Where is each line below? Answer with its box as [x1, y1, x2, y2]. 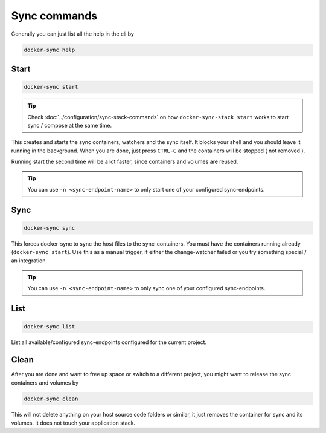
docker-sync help [24, 46, 75, 53]
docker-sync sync [24, 224, 75, 231]
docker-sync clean [24, 395, 78, 402]
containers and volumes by [11, 379, 78, 386]
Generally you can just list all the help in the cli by [11, 30, 134, 37]
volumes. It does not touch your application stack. [11, 419, 136, 426]
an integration [11, 257, 46, 264]
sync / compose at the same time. [27, 122, 112, 129]
